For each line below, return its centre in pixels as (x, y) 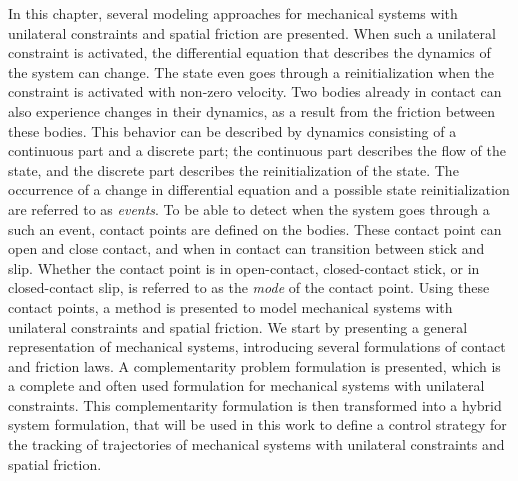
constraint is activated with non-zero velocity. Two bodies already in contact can (255, 91)
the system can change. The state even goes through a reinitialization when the (251, 71)
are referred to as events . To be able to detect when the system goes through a (249, 208)
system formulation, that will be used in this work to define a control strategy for (257, 424)
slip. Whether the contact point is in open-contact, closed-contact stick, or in (244, 267)
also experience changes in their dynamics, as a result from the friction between (252, 110)
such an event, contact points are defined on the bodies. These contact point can (255, 228)
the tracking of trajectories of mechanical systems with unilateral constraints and (256, 444)
